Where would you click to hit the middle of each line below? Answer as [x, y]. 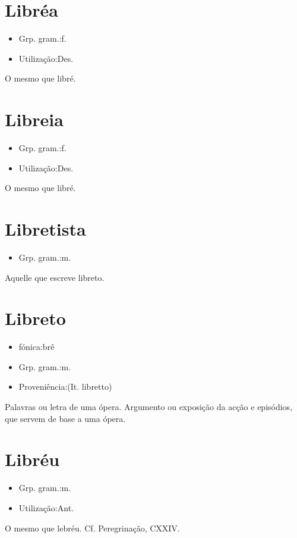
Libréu [32, 459]
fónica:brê [37, 347]
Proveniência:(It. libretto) [65, 387]
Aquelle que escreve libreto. [55, 277]
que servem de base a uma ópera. [65, 418]
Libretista [45, 229]
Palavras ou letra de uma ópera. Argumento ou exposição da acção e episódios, [149, 407]
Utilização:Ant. [46, 507]
